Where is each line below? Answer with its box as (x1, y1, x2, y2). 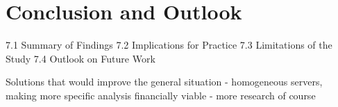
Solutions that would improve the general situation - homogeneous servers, (6, 74, 323, 89)
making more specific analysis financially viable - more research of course (6, 88, 316, 102)
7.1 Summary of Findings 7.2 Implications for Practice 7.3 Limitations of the (6, 38, 332, 52)
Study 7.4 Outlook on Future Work (6, 51, 155, 65)
